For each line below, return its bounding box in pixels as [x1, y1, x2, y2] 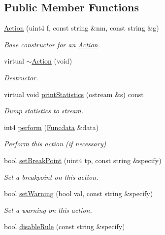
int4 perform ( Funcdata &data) [4, 122, 99, 132]
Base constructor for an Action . [4, 39, 100, 49]
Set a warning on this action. [4, 204, 92, 215]
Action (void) [32, 56, 72, 66]
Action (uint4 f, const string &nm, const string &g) [4, 23, 159, 33]
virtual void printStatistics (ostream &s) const [4, 89, 144, 99]
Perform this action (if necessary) [4, 138, 106, 149]
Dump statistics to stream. [4, 105, 84, 116]
